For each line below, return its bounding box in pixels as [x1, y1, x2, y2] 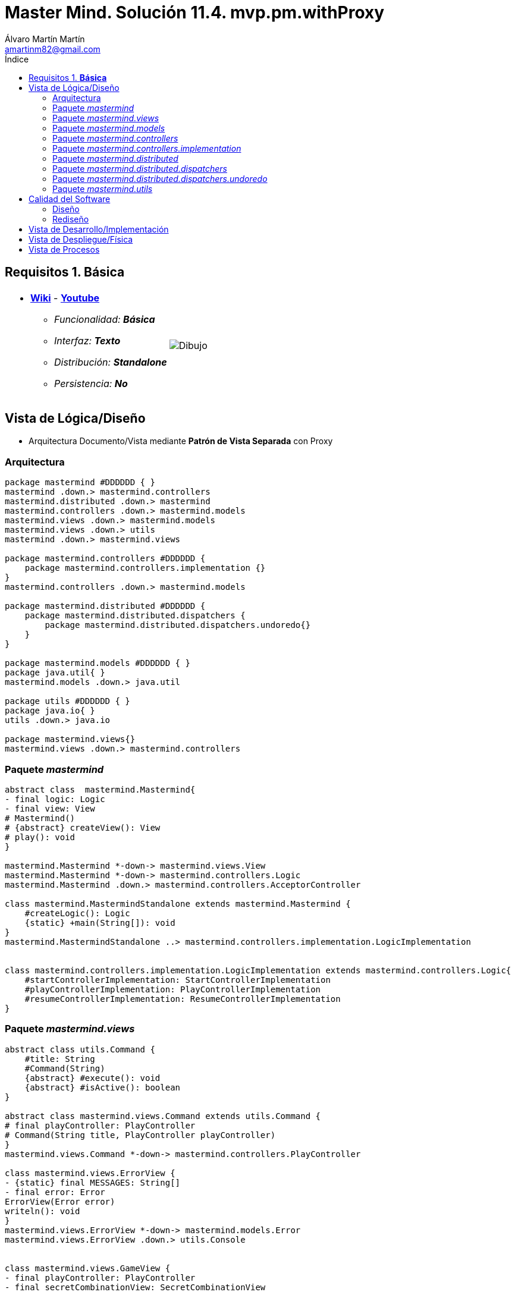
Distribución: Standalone [54, 356, 167, 368]
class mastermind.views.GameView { [5, 1263, 171, 1273]
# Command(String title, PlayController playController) [5, 1130, 276, 1140]
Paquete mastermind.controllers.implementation [52, 143, 241, 153]
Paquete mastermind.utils [52, 183, 153, 194]
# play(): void [5, 832, 76, 842]
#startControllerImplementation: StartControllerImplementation [24, 975, 331, 985]
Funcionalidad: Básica [54, 313, 155, 325]
